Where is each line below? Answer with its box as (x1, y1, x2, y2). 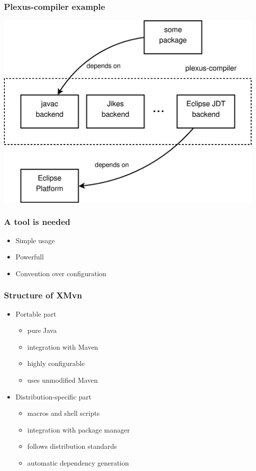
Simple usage (15, 235, 55, 245)
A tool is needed (4, 216, 70, 228)
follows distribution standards (27, 441, 117, 451)
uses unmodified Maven (27, 375, 98, 385)
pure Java (27, 325, 57, 335)
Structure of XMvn (4, 289, 82, 301)
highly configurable (27, 358, 85, 368)
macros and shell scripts (27, 408, 100, 418)
